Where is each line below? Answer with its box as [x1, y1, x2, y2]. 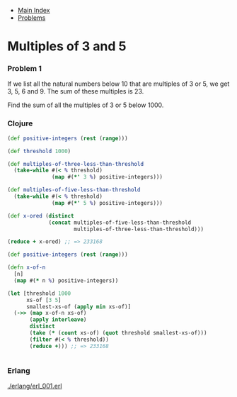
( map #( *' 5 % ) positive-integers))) [52, 199, 163, 206]
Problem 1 [7, 64, 42, 74]
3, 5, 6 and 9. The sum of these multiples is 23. [7, 87, 144, 96]
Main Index [17, 6, 50, 14]
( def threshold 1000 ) [7, 147, 71, 155]
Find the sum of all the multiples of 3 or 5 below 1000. [7, 101, 164, 109]
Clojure [7, 118, 33, 128]
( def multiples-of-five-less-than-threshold [7, 186, 141, 194]
